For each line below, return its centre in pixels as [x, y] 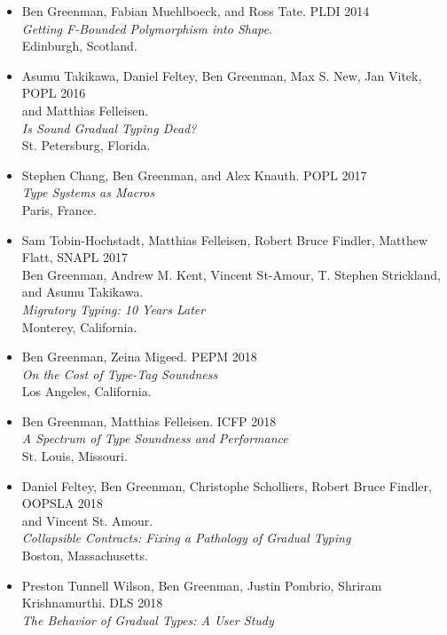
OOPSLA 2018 [62, 503]
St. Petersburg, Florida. [86, 145]
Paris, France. [59, 209]
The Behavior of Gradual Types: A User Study [148, 619]
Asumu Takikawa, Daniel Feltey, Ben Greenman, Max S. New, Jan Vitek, [222, 75]
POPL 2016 [54, 93]
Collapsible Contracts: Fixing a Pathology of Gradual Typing [186, 538]
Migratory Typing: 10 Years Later [114, 309]
